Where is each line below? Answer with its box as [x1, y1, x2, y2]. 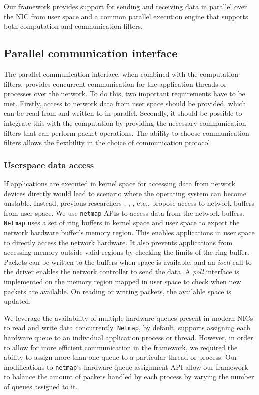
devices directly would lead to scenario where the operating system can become [4, 188, 246, 198]
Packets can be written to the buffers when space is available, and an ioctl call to [4, 256, 252, 267]
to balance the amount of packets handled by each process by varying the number [4, 371, 254, 382]
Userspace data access [4, 158, 94, 171]
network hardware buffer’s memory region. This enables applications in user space [4, 227, 255, 238]
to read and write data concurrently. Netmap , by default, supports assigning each [4, 322, 251, 333]
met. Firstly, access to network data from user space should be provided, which [4, 98, 246, 108]
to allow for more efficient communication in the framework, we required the [4, 342, 238, 352]
